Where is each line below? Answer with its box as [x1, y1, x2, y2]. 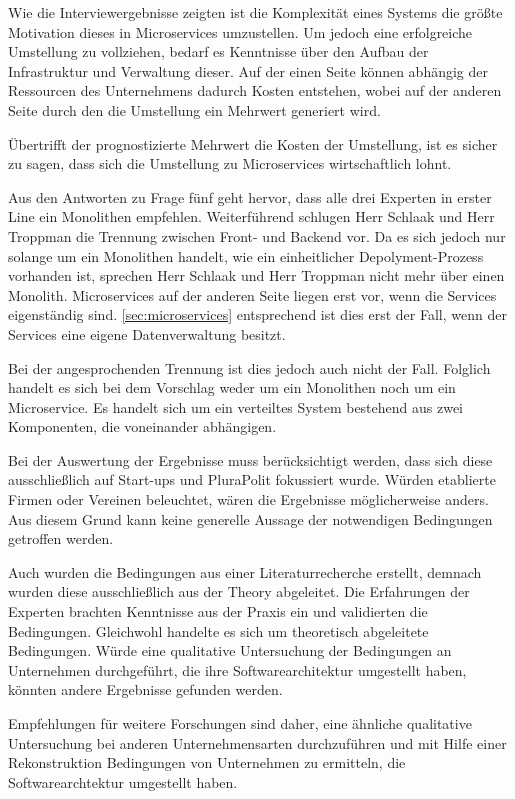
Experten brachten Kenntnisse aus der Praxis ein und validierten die [8, 601, 428, 622]
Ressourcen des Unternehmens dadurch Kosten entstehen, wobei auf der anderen [8, 80, 502, 101]
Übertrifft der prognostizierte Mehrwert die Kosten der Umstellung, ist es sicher [8, 133, 498, 154]
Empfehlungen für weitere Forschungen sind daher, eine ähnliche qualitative [8, 713, 472, 733]
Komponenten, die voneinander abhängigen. [8, 416, 277, 437]
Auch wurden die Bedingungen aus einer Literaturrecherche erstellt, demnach [8, 561, 482, 582]
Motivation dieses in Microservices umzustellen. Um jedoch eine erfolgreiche [8, 21, 473, 42]
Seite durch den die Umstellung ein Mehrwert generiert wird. [8, 99, 381, 120]
